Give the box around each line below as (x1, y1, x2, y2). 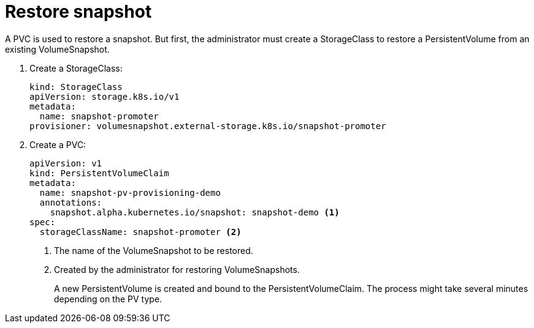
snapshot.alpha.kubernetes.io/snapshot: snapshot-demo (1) (50, 207, 340, 217)
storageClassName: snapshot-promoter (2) (39, 226, 242, 237)
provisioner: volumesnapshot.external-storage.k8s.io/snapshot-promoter (29, 121, 386, 131)
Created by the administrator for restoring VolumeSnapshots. (54, 264, 300, 275)
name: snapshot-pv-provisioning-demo (39, 187, 221, 198)
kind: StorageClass (29, 81, 123, 92)
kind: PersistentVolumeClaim (29, 168, 169, 178)
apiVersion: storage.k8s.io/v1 (29, 91, 180, 102)
